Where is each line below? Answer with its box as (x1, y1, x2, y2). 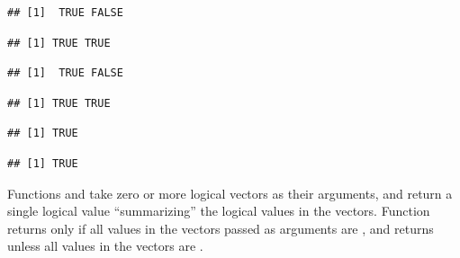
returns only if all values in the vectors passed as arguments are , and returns (7, 218, 434, 237)
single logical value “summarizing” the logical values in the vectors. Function (7, 201, 430, 220)
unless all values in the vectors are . (7, 236, 203, 255)
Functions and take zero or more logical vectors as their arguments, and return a (7, 183, 453, 202)
